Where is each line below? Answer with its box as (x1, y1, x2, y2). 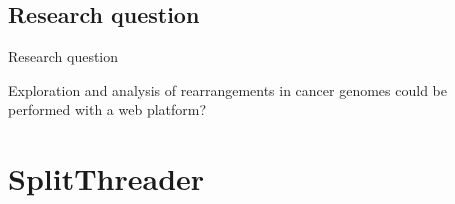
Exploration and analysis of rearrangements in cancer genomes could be (8, 79, 447, 100)
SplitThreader (8, 158, 205, 199)
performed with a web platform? (8, 99, 207, 120)
